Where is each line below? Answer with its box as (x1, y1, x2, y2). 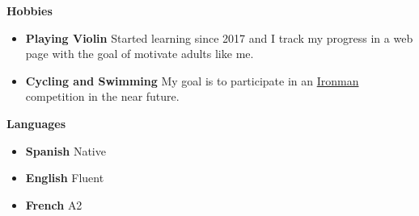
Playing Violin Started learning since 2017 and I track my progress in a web (25, 29, 413, 46)
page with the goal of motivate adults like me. (25, 45, 254, 62)
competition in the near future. (25, 88, 180, 105)
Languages (6, 114, 66, 131)
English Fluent (25, 169, 104, 186)
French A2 (25, 196, 83, 213)
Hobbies (6, 2, 53, 19)
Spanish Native (25, 142, 106, 159)
